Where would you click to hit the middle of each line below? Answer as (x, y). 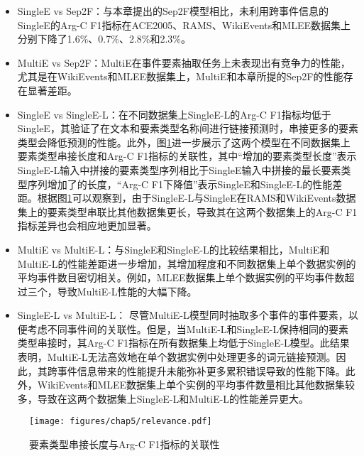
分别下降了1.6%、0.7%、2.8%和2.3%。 (104, 39)
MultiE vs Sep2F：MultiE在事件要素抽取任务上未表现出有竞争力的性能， (184, 62)
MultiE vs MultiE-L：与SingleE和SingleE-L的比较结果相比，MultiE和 (173, 249)
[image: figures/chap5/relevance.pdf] (121, 422)
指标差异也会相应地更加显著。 (87, 226)
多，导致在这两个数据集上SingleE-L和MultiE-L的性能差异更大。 (163, 398)
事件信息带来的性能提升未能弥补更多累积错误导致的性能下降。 (201, 370)
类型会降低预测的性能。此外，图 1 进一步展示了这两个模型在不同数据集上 (184, 142)
